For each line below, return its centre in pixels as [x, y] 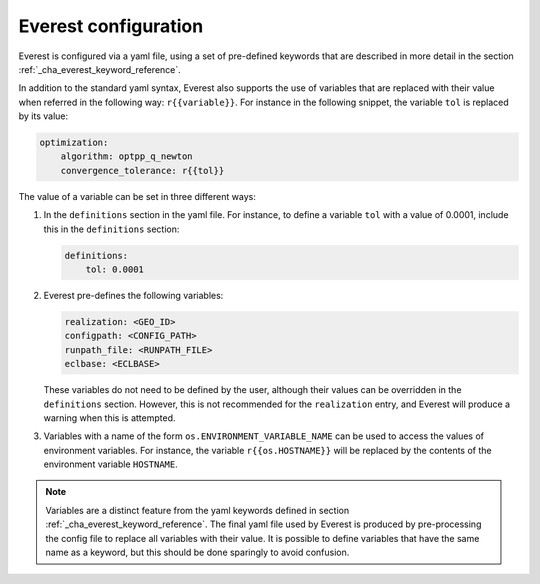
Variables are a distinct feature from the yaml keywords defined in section [197, 510]
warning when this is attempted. [109, 417]
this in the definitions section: [111, 229]
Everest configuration [111, 26]
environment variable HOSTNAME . [111, 464]
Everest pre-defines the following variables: [133, 295]
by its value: [43, 116]
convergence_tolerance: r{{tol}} [142, 170]
